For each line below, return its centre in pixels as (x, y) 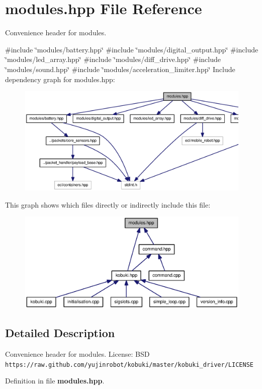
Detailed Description (60, 333)
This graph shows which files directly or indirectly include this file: (108, 204)
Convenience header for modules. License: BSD (77, 353)
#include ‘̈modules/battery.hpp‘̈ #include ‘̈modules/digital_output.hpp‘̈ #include (132, 49)
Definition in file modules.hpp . (55, 381)
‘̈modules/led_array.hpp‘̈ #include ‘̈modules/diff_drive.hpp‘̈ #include (113, 59)
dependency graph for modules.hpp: (60, 79)
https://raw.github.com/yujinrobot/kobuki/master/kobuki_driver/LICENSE (129, 365)
